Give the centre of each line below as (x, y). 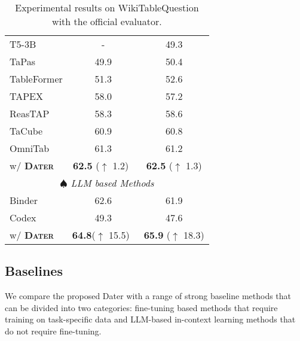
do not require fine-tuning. (53, 331)
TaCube (26, 131)
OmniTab (30, 148)
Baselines (34, 271)
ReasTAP (30, 113)
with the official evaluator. (107, 21)
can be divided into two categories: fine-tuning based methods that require (141, 307)
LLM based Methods (112, 183)
